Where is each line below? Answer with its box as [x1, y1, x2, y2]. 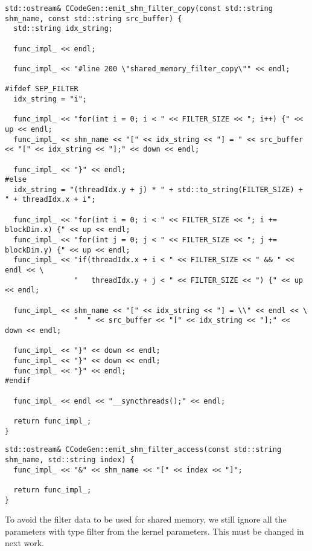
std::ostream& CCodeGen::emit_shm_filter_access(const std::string [5, 445, 282, 454]
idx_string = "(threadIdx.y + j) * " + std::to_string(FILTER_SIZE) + [13, 185, 303, 194]
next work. [5, 536, 44, 549]
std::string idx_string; [13, 24, 113, 33]
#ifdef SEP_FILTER [5, 85, 78, 94]
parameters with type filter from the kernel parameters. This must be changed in [5, 524, 304, 537]
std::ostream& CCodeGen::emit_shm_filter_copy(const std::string [5, 4, 273, 13]
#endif [5, 376, 31, 385]
